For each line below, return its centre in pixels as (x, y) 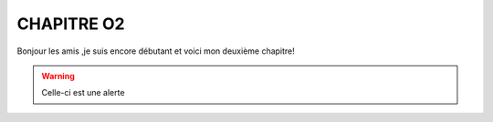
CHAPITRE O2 (71, 24)
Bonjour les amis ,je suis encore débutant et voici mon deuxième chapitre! (156, 51)
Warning (58, 76)
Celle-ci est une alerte (83, 93)
